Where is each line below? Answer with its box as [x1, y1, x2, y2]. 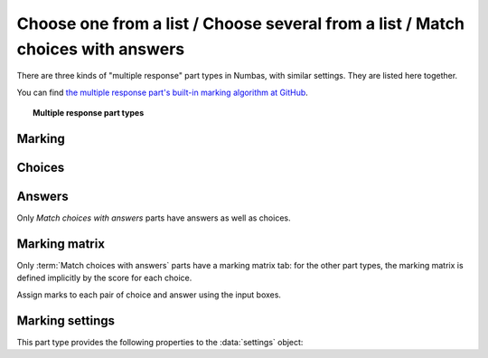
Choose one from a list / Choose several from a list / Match [16, 14, 465, 33]
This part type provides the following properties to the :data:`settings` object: [16, 336, 304, 347]
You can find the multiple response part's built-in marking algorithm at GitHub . [16, 87, 309, 98]
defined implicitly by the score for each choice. [16, 272, 192, 284]
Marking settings [16, 313, 116, 328]
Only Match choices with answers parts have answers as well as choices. [16, 212, 291, 223]
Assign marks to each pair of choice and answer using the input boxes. [16, 289, 282, 300]
